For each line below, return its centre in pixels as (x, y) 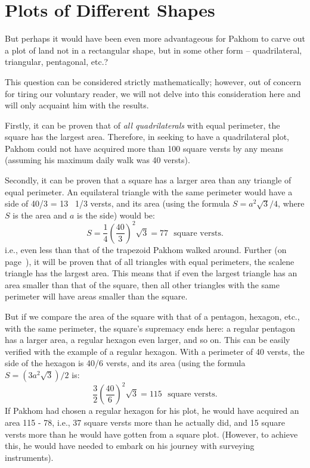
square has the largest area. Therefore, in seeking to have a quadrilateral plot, (147, 137)
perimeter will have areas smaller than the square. (96, 296)
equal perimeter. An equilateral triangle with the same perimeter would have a (149, 191)
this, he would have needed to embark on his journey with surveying (130, 446)
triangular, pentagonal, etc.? (57, 62)
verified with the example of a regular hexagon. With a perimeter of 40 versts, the (155, 351)
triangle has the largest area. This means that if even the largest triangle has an (151, 273)
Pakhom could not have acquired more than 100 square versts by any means (144, 148)
